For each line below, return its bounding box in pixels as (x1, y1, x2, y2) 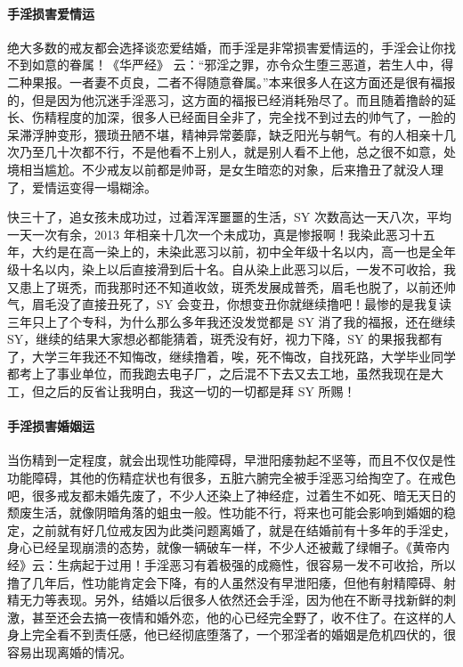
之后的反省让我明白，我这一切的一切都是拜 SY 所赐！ (44, 382, 356, 401)
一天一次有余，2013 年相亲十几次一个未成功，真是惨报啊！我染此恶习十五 (7, 224, 435, 243)
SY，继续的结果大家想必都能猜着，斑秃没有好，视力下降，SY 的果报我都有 (7, 329, 443, 348)
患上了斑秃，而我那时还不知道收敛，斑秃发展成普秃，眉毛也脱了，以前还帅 (19, 277, 456, 296)
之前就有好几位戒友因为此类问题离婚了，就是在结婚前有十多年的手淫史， (31, 520, 456, 539)
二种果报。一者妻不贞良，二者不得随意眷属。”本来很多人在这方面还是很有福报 (7, 72, 456, 91)
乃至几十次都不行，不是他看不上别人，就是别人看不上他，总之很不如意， (19, 142, 443, 161)
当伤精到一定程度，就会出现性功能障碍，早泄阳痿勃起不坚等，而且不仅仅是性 (7, 451, 456, 469)
